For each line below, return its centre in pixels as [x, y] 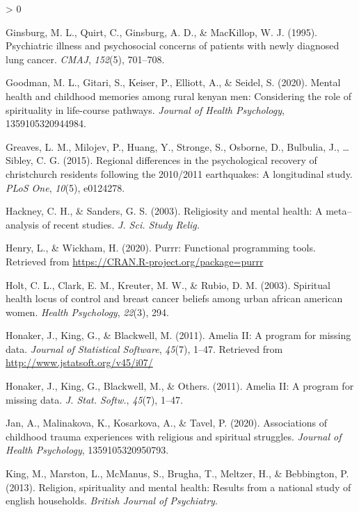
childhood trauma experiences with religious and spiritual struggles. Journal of [174, 436]
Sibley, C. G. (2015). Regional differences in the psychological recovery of [161, 160]
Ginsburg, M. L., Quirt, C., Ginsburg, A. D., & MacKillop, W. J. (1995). [161, 32]
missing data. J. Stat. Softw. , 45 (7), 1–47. [94, 399]
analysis [22, 224]
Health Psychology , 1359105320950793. [87, 450]
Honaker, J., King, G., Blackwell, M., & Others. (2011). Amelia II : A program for [180, 386]
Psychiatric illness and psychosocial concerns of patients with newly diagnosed [173, 46]
